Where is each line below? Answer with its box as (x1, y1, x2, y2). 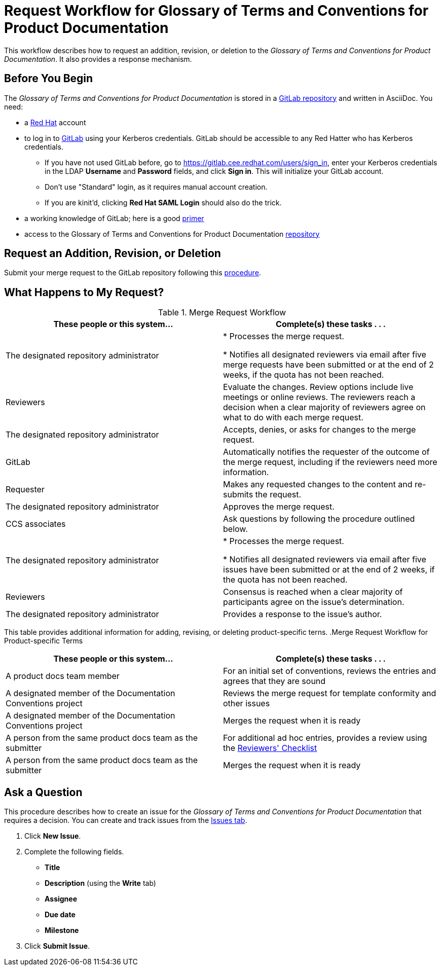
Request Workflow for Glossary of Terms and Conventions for (4, 2, 429, 19)
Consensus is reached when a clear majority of (223, 587, 403, 597)
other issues (223, 698, 270, 709)
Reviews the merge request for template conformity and (223, 688, 436, 699)
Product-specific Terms (4, 636, 83, 645)
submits (223, 489, 253, 500)
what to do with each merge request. (223, 412, 363, 423)
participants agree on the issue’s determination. (223, 597, 405, 607)
